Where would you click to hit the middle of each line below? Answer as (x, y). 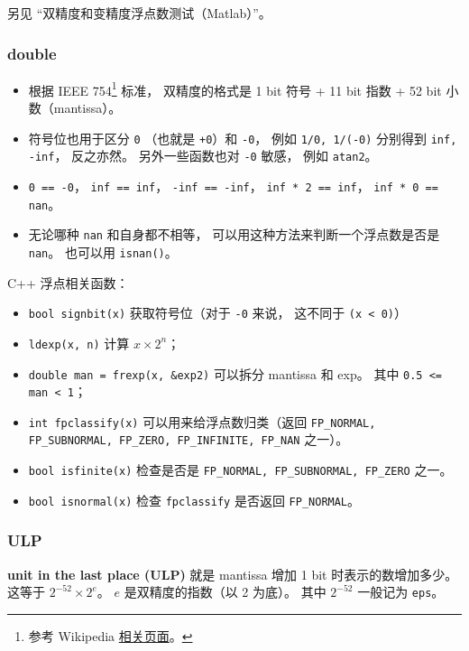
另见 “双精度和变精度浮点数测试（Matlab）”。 (139, 13)
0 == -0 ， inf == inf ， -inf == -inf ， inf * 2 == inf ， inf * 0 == (233, 186)
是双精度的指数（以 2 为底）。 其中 (225, 592)
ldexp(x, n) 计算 (79, 343)
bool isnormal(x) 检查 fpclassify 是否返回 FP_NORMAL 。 (194, 500)
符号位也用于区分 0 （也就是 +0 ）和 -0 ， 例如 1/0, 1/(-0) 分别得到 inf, (243, 138)
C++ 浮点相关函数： (68, 282)
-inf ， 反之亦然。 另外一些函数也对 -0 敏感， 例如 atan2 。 (203, 156)
